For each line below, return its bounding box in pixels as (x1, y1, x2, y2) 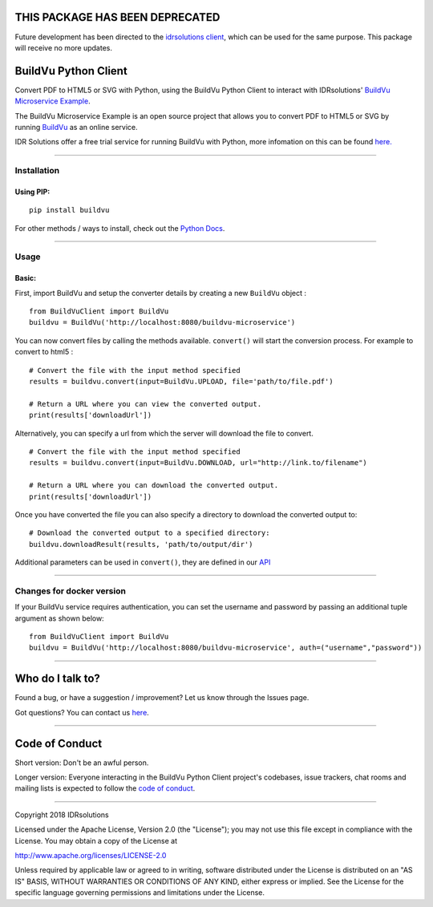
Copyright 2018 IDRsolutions (14, 810, 109, 820)
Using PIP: (14, 187, 51, 196)
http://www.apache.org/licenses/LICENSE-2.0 (14, 850, 167, 860)
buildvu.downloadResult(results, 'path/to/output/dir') (29, 540, 253, 549)
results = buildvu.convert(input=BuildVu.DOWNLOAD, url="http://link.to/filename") (29, 458, 368, 468)
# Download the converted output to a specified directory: (29, 528, 270, 537)
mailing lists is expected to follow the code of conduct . (14, 784, 196, 793)
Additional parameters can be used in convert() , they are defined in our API (14, 557, 271, 567)
